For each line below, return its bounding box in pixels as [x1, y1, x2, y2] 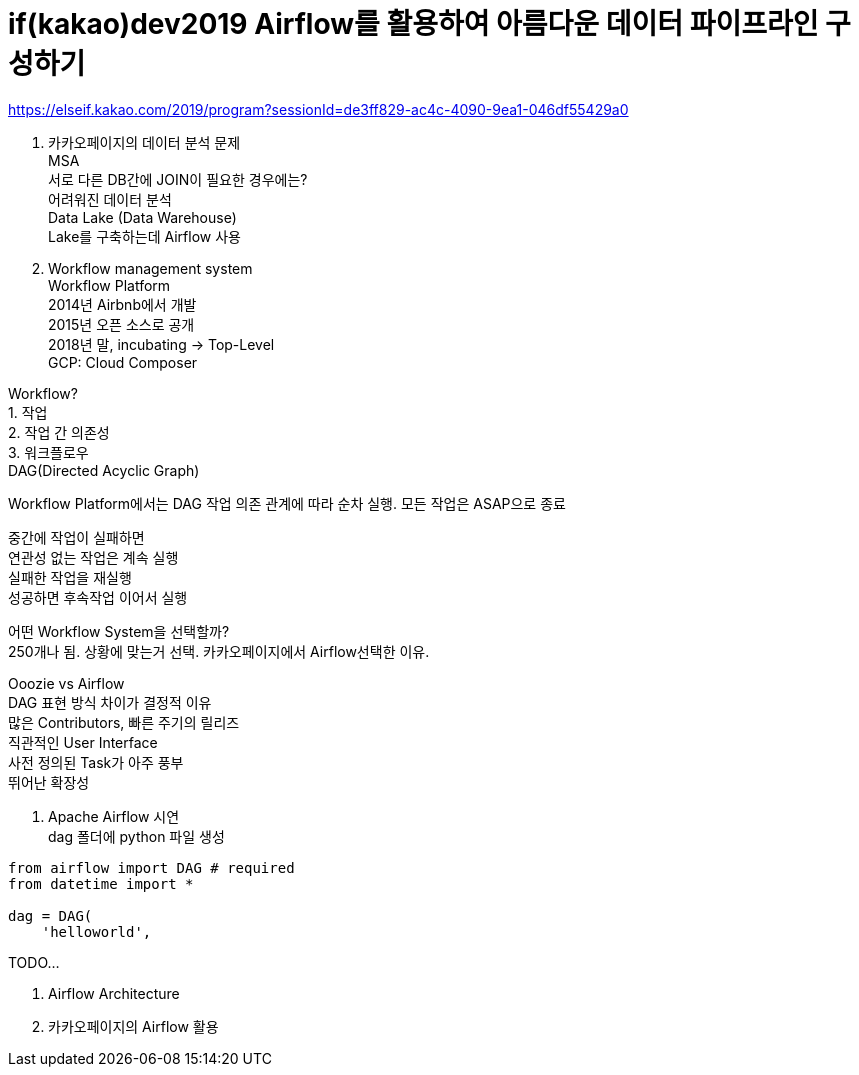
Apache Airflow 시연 [48, 807, 180, 825]
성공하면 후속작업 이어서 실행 [8, 588, 188, 606]
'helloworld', [41, 923, 152, 940]
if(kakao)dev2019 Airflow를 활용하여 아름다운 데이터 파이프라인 [8, 7, 819, 41]
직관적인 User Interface [8, 733, 158, 751]
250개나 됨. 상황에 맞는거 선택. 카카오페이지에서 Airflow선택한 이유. [8, 642, 430, 660]
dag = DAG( [8, 907, 93, 924]
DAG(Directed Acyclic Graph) [8, 461, 200, 479]
